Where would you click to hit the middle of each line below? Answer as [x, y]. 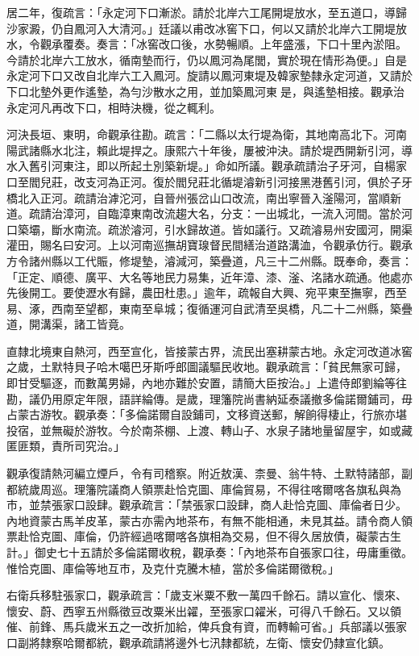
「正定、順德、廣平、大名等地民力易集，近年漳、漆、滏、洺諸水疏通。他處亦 [209, 276]
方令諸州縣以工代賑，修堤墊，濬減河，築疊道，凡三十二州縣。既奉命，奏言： [209, 260]
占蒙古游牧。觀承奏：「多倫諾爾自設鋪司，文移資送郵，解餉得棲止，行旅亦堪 [207, 414]
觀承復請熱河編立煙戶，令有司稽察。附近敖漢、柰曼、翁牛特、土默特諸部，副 [209, 473]
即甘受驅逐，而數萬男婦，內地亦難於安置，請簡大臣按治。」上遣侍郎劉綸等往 [207, 383]
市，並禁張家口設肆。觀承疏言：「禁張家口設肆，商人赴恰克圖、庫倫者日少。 [207, 505]
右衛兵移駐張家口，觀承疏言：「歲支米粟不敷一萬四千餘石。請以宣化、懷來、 [207, 595]
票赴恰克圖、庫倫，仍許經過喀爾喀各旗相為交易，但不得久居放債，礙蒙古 [198, 536]
